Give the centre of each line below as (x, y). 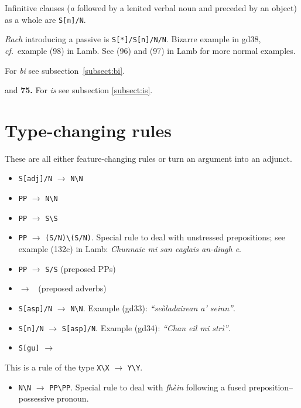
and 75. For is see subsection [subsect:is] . (79, 90)
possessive (36, 398)
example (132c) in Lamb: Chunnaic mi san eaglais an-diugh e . (130, 249)
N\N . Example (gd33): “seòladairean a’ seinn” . (153, 307)
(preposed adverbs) (72, 288)
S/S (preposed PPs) (81, 268)
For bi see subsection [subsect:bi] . (65, 70)
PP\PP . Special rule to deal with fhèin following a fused (148, 387)
